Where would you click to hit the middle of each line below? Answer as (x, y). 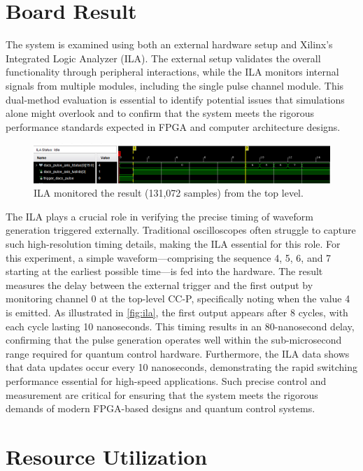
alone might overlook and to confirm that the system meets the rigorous (160, 113)
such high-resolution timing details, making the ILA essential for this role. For (173, 244)
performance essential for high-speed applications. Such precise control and (166, 380)
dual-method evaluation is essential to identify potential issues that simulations (175, 99)
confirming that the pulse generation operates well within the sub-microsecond (174, 340)
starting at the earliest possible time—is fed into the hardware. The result (164, 271)
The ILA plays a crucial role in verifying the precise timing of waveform (159, 216)
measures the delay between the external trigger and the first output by (159, 284)
